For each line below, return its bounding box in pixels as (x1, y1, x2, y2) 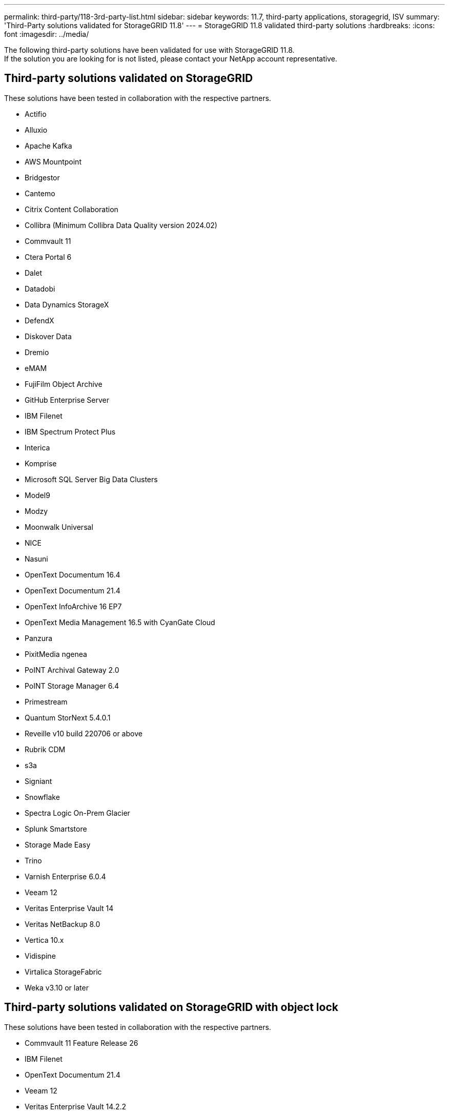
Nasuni (25, 554, 48, 563)
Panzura (25, 633, 53, 643)
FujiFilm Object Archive (25, 379, 103, 388)
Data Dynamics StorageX (25, 300, 109, 309)
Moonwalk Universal (25, 522, 93, 531)
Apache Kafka (25, 141, 72, 150)
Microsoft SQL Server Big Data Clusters (25, 474, 158, 484)
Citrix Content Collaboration (25, 204, 118, 214)
